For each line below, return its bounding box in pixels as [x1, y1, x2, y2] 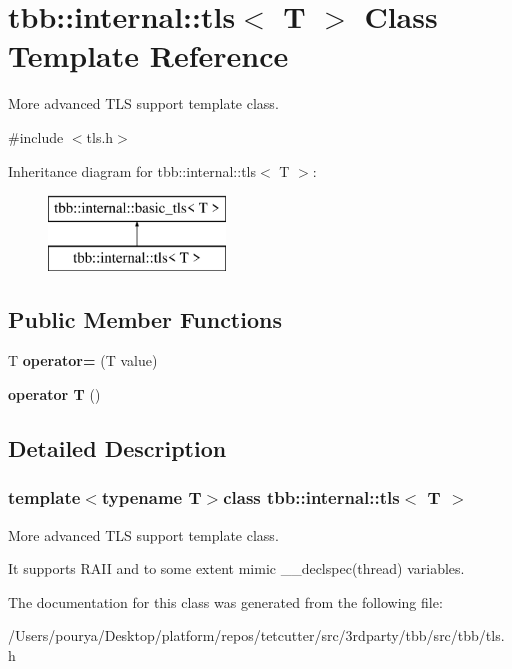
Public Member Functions [8, 303, 282, 334]
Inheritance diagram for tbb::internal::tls [8, 160, 257, 181]
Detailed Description [8, 433, 227, 464]
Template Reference [8, 35, 289, 76]
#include [8, 126, 64, 147]
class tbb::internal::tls [223, 485, 400, 510]
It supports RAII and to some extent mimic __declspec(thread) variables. [8, 558, 465, 579]
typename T [101, 485, 202, 510]
